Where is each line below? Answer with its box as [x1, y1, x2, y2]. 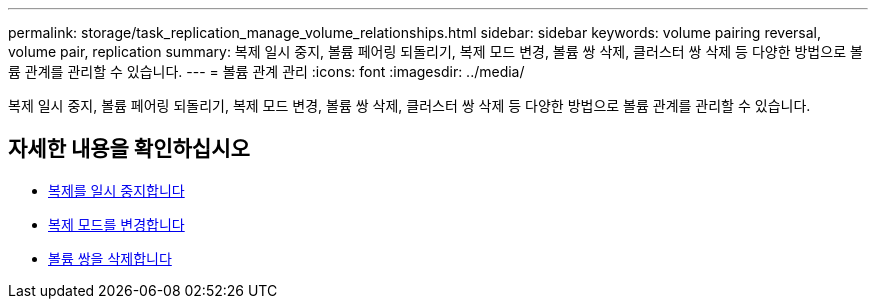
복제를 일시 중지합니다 [48, 181, 185, 199]
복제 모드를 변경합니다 [48, 215, 185, 233]
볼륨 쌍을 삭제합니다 [48, 249, 172, 267]
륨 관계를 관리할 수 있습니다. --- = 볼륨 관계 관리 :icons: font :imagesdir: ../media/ [8, 63, 525, 80]
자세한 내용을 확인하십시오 [8, 136, 250, 162]
